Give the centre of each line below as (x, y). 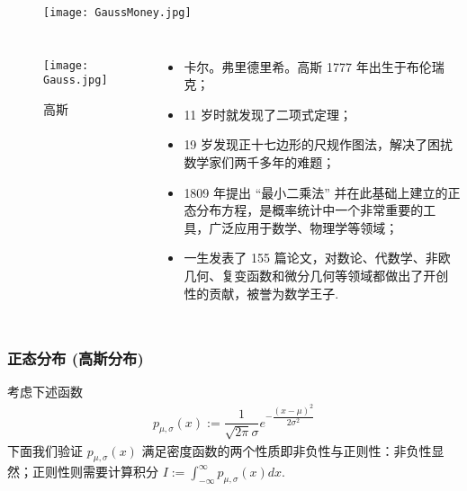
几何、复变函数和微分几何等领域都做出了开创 (316, 275)
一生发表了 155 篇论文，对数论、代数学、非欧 (317, 258)
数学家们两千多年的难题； (260, 162)
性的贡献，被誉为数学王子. (261, 293)
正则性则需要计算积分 (95, 472)
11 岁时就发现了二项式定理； (268, 114)
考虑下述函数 (45, 392)
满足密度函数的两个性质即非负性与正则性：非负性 (287, 450)
